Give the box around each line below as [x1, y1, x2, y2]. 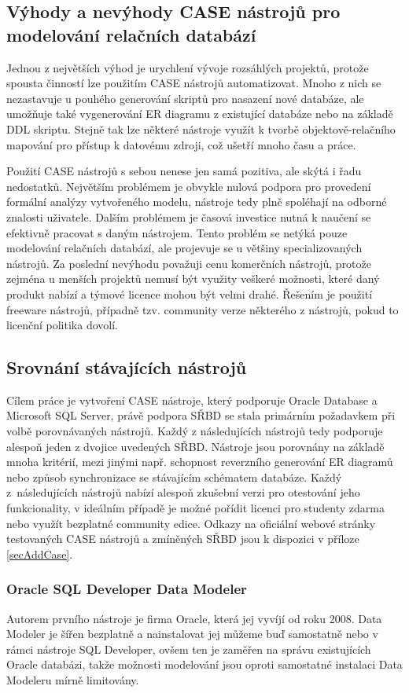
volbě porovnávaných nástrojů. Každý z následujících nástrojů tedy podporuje [6, 423, 383, 439]
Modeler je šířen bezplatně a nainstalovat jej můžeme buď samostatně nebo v [6, 625, 378, 642]
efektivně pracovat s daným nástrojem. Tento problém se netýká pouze [6, 224, 348, 240]
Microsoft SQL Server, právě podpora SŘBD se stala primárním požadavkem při [6, 407, 396, 423]
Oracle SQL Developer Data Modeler [6, 579, 247, 599]
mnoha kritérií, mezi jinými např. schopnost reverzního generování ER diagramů [6, 453, 393, 470]
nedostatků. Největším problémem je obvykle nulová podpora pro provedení [6, 178, 371, 194]
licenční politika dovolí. [6, 317, 118, 333]
